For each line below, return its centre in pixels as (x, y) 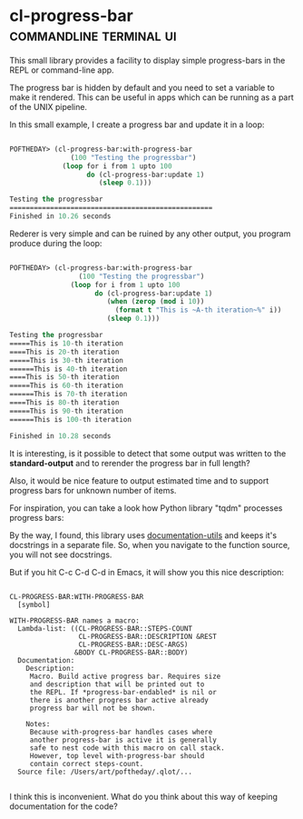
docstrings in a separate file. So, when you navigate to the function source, (150, 544)
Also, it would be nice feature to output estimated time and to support (139, 480)
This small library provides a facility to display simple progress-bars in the (147, 60)
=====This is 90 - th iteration (67, 411)
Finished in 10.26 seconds (60, 216)
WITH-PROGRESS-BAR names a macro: (75, 620)
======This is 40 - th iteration (68, 369)
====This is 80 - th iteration (64, 403)
